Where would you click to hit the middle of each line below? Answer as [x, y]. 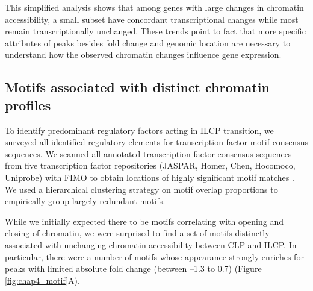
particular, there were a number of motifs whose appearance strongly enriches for [154, 256]
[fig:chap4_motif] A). [42, 280]
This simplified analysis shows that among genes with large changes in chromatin [154, 7]
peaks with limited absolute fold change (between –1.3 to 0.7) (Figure [133, 268]
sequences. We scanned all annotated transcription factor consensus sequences [148, 153]
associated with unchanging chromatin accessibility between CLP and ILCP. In [151, 244]
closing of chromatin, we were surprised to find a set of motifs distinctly [137, 233]
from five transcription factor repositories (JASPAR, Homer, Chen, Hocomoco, [150, 165]
